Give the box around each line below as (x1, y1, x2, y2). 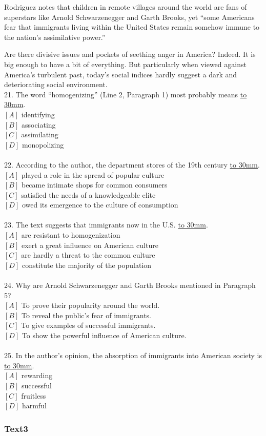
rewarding (21, 370, 53, 381)
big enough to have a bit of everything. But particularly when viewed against (4, 58, 247, 69)
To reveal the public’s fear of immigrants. (21, 309, 152, 320)
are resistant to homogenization (21, 230, 120, 240)
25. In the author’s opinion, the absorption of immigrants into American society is (4, 350, 262, 361)
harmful (22, 400, 47, 411)
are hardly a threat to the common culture (21, 250, 155, 260)
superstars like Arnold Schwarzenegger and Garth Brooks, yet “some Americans (4, 11, 255, 22)
